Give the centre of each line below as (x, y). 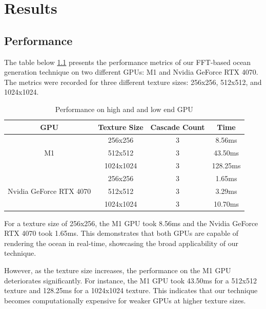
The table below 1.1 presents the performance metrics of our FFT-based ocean (128, 62)
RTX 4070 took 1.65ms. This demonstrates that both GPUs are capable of (121, 233)
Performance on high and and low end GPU (124, 109)
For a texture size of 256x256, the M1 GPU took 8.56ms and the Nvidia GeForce (131, 223)
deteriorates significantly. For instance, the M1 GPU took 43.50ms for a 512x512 (130, 280)
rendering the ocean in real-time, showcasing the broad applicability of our (121, 243)
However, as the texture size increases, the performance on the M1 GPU (118, 270)
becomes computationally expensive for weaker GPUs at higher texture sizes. (125, 300)
